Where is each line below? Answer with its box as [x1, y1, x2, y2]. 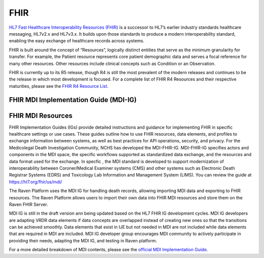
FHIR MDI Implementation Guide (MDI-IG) [9, 96, 137, 104]
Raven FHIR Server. [9, 201, 48, 207]
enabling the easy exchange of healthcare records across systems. [9, 38, 145, 44]
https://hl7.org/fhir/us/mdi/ [9, 179, 63, 185]
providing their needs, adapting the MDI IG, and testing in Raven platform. [9, 238, 157, 243]
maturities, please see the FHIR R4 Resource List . [9, 83, 109, 89]
